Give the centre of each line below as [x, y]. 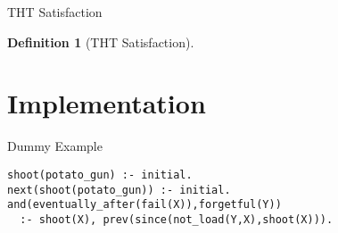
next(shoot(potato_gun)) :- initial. [119, 190]
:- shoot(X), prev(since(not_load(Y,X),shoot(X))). [177, 219]
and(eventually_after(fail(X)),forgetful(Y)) [144, 205]
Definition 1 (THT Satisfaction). [101, 42]
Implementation [107, 103]
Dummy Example [55, 146]
